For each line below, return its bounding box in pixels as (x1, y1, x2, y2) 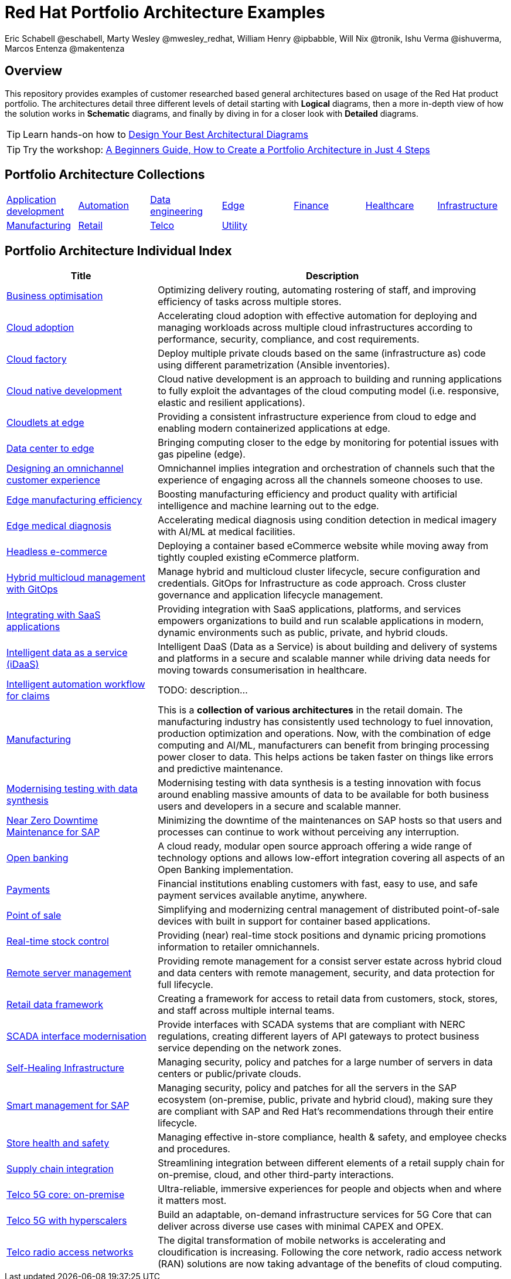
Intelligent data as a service (6, 647, 128, 659)
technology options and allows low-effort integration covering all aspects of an (158, 852, 505, 864)
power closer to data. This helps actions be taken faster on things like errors (158, 751, 493, 763)
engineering (150, 205, 203, 218)
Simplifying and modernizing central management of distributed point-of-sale (158, 904, 500, 916)
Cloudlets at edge (6, 417, 84, 429)
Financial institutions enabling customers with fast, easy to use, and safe (158, 878, 478, 890)
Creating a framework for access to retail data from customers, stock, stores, (158, 993, 498, 1005)
